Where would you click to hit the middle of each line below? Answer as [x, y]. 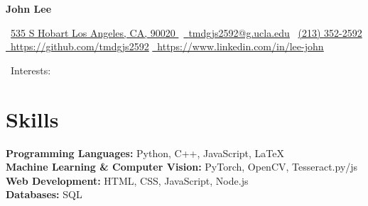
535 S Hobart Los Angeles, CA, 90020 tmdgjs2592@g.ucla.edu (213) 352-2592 [186, 32]
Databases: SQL [44, 194]
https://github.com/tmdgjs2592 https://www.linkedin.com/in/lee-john [167, 46]
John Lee [29, 8]
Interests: [31, 70]
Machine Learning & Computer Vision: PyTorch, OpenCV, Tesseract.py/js [182, 167]
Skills [32, 119]
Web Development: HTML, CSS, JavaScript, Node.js [127, 180]
